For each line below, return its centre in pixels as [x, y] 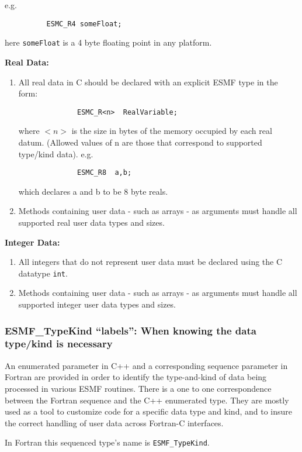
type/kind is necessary [59, 344]
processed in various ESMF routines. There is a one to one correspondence [138, 388]
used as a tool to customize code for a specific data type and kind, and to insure [149, 411]
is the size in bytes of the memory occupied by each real [172, 131]
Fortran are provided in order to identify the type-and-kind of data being [136, 377]
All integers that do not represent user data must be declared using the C [150, 262]
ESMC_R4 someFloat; [84, 24]
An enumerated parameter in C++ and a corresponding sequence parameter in [146, 365]
